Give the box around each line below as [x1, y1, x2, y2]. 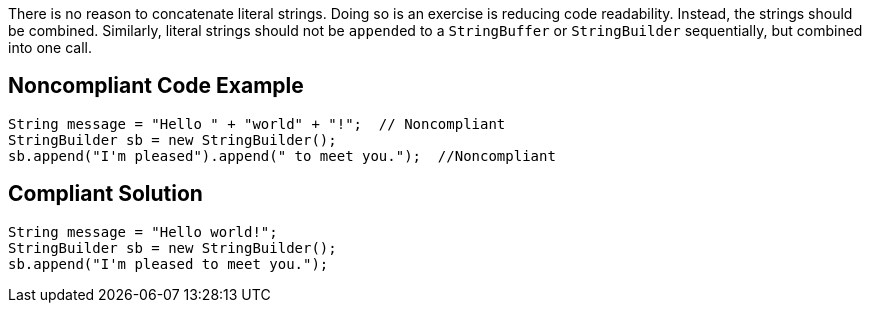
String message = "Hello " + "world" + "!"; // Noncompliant [8, 115, 506, 132]
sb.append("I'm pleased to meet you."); [8, 255, 329, 272]
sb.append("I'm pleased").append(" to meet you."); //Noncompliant [8, 147, 556, 164]
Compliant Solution [8, 181, 203, 207]
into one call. [8, 39, 93, 56]
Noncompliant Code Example [8, 73, 304, 99]
